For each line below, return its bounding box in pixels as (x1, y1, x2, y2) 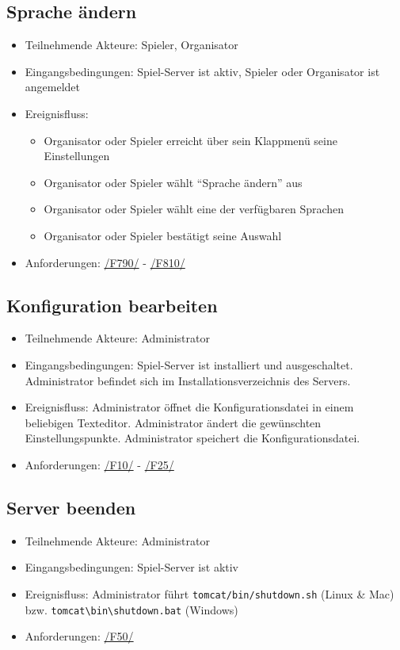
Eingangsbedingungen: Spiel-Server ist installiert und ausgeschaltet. (25, 356, 353, 373)
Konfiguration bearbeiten (6, 292, 218, 317)
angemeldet (25, 78, 81, 95)
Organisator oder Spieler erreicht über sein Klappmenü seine (44, 132, 337, 148)
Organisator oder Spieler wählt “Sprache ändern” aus (44, 174, 303, 190)
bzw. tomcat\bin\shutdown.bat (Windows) (25, 601, 238, 617)
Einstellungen (44, 147, 110, 164)
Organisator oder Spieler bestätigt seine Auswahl (44, 227, 282, 243)
